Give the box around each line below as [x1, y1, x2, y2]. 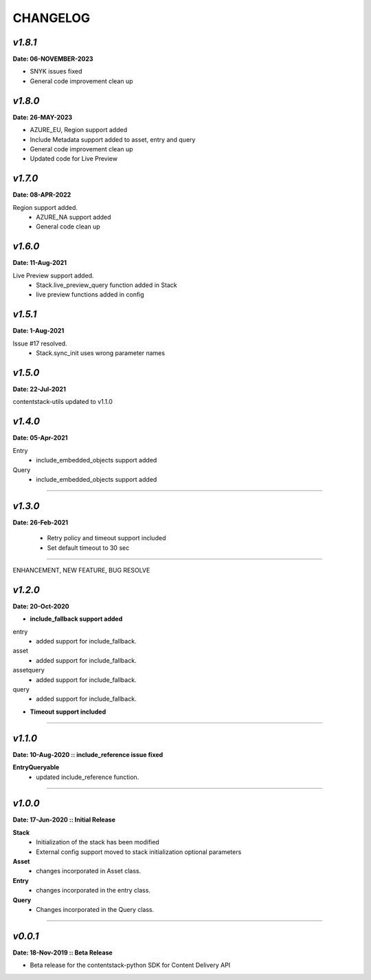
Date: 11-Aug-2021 [12, 259, 67, 267]
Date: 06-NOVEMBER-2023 [12, 55, 93, 63]
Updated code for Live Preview [30, 155, 118, 163]
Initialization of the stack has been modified [36, 838, 159, 846]
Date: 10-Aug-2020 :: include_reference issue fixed [12, 750, 164, 758]
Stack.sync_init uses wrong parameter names [36, 349, 165, 357]
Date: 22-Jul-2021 [12, 385, 67, 394]
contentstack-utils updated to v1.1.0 [12, 398, 113, 406]
